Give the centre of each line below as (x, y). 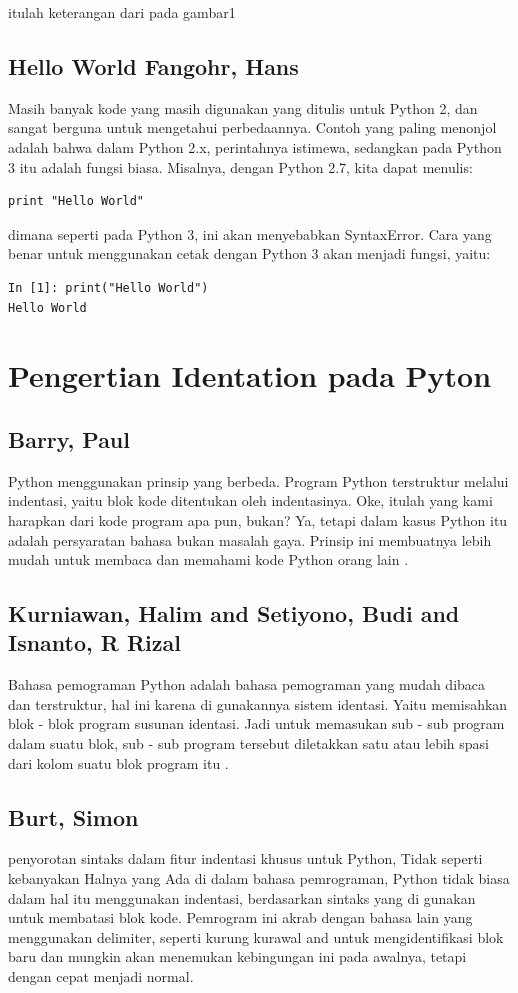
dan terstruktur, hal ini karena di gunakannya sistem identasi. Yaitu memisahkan (258, 703)
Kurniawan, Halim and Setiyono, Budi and (234, 613)
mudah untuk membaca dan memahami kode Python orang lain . (208, 559)
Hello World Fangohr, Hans (153, 65)
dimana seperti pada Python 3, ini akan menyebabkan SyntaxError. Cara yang (250, 233)
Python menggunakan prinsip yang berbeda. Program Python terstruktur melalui (258, 480)
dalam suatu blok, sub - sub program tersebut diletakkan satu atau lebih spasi (248, 743)
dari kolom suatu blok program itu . (118, 762)
